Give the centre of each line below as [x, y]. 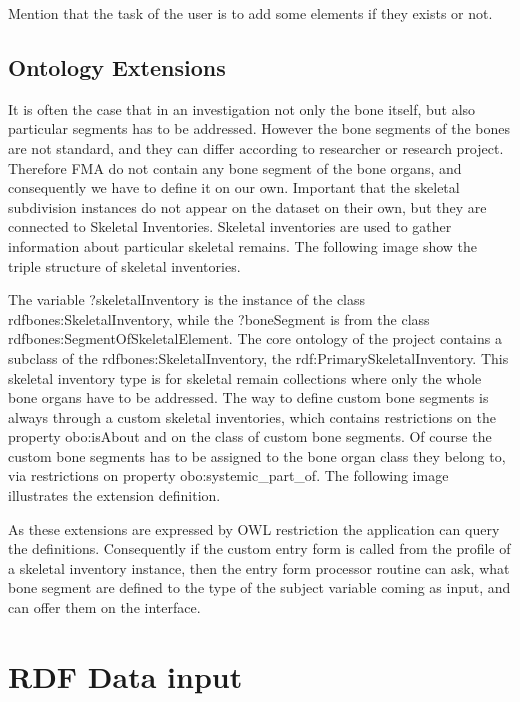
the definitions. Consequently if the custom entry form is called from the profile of [259, 548]
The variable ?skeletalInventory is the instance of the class [187, 299]
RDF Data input [125, 675]
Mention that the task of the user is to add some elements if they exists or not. [250, 13]
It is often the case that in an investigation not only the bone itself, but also [242, 108]
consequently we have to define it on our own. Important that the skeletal [234, 187]
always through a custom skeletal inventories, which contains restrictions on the [252, 416]
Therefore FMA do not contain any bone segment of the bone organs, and [235, 167]
